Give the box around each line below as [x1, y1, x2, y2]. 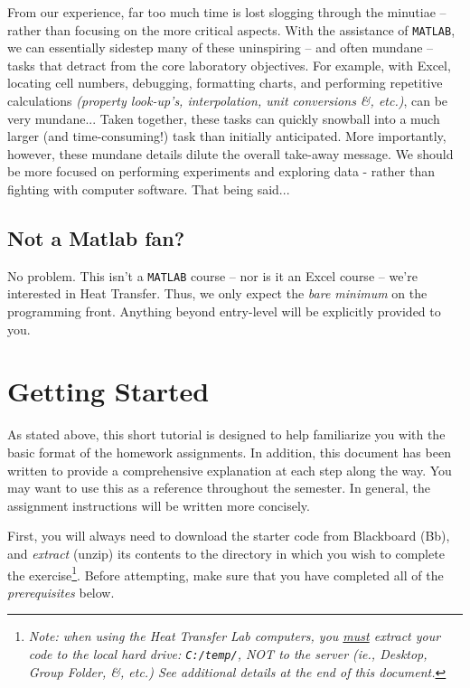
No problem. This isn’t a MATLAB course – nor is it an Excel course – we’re [7, 266, 418, 285]
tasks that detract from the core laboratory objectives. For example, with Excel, [7, 55, 451, 74]
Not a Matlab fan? [7, 223, 185, 251]
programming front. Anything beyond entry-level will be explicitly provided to [7, 302, 441, 321]
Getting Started [7, 372, 210, 410]
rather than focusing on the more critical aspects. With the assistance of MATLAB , [7, 20, 456, 39]
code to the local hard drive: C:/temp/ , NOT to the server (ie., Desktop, [28, 644, 428, 663]
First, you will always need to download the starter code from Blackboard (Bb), [7, 526, 450, 545]
